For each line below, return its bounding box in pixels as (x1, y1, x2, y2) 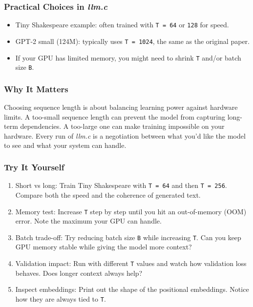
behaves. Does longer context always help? (15, 267, 143, 278)
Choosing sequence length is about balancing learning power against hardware (4, 102, 238, 112)
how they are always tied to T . (15, 293, 106, 304)
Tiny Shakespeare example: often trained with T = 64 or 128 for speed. (15, 20, 229, 30)
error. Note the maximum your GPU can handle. (15, 216, 162, 226)
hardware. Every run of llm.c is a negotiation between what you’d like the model (4, 130, 246, 141)
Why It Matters (4, 82, 68, 95)
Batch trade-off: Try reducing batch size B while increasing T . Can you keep (15, 232, 241, 242)
